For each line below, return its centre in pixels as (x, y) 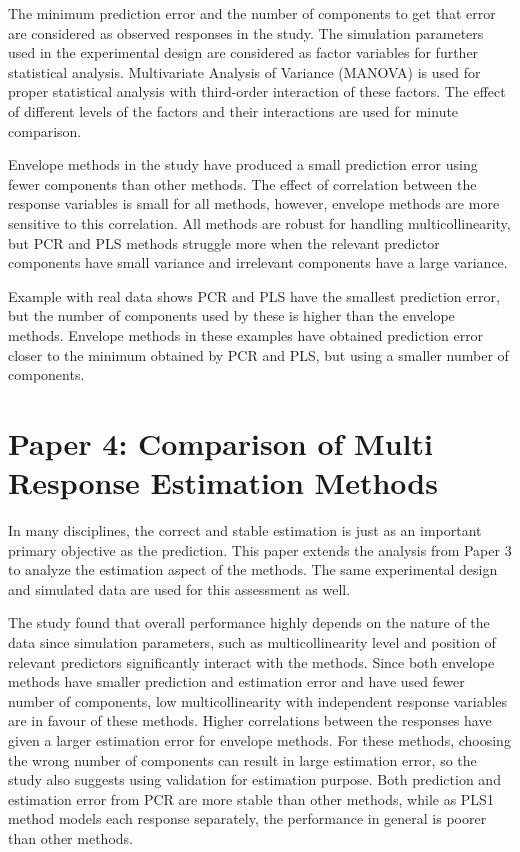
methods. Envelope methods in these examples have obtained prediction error (246, 334)
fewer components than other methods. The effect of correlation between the (242, 183)
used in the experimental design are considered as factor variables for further (243, 52)
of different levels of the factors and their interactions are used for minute (233, 110)
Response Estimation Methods (223, 482)
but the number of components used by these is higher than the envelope (231, 315)
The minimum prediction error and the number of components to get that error (252, 13)
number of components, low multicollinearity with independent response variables (258, 700)
